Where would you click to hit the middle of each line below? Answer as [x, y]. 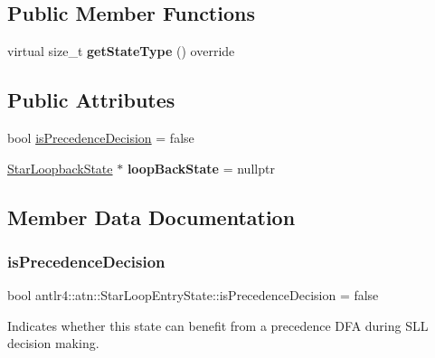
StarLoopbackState [60, 168]
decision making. [53, 343]
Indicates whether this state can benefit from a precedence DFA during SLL [218, 325]
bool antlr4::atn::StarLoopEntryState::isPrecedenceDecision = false [193, 295]
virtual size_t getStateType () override [121, 51]
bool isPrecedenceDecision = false [101, 137]
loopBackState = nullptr [201, 168]
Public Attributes [91, 100]
